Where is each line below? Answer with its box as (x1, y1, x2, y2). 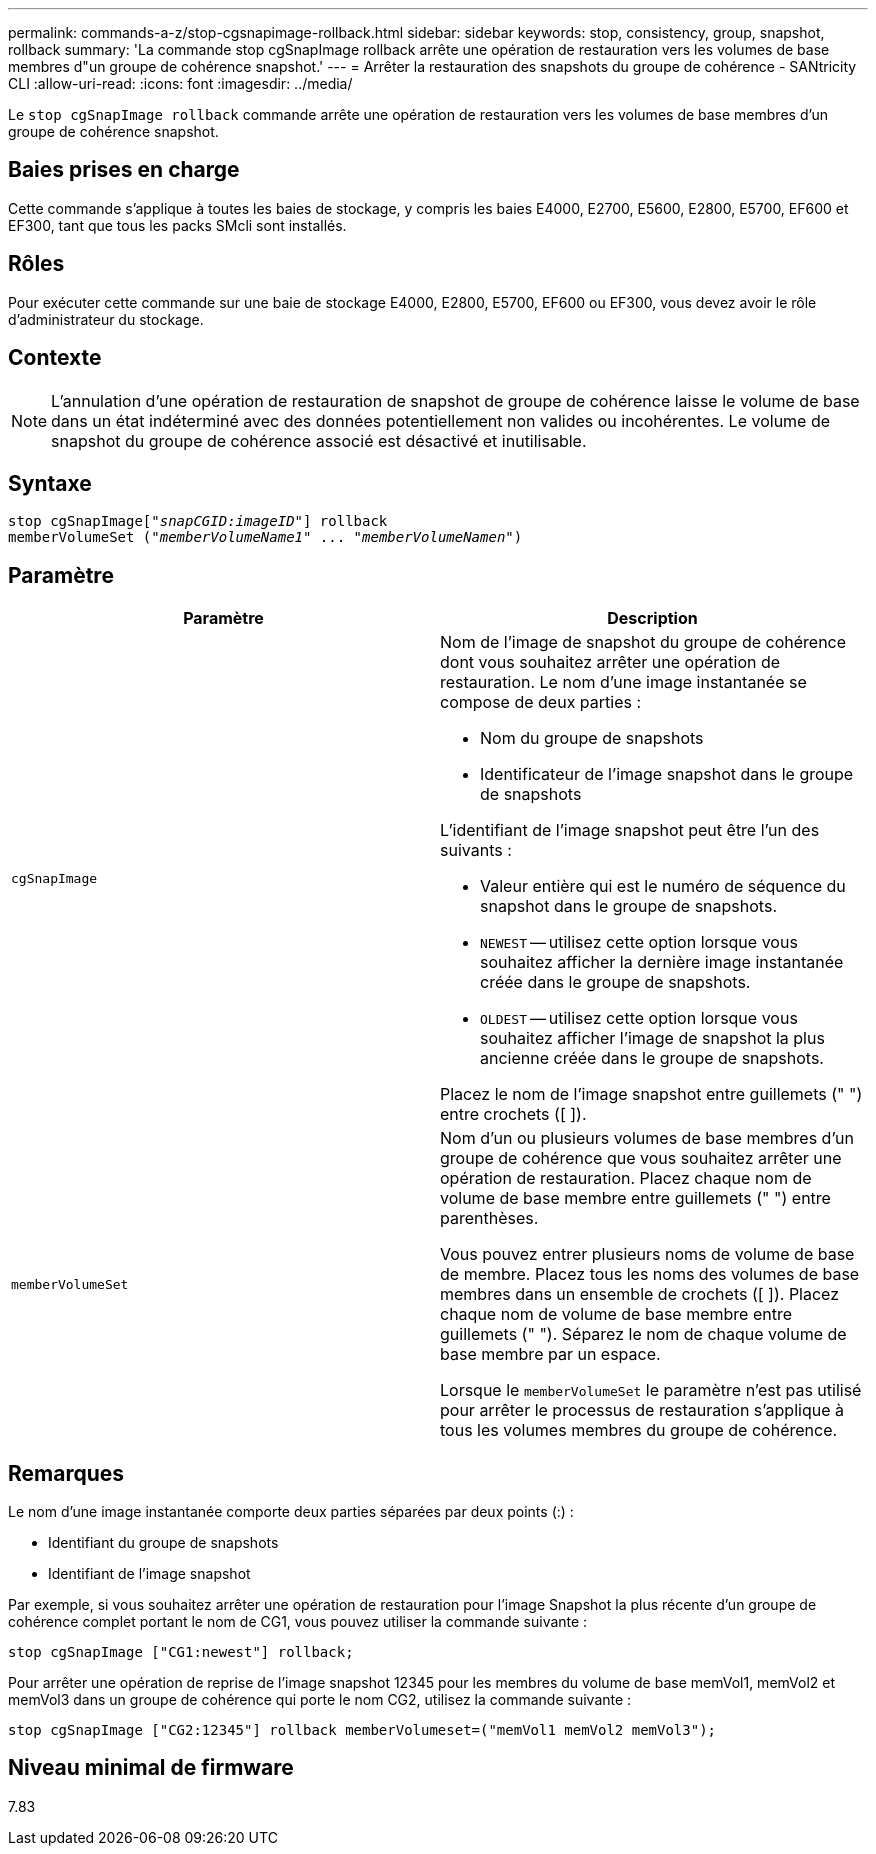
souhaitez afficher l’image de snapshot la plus (480, 1028, 825, 1049)
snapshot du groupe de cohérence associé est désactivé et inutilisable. (51, 430, 587, 451)
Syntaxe (8, 470, 92, 496)
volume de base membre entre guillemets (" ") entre (440, 1188, 831, 1209)
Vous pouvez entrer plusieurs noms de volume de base (440, 1244, 855, 1265)
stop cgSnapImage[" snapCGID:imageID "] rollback (8, 513, 388, 530)
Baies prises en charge (8, 157, 240, 183)
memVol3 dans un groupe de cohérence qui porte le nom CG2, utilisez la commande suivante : (8, 1691, 632, 1709)
